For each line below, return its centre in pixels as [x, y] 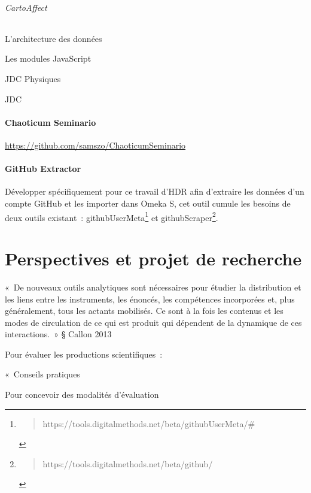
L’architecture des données [54, 38]
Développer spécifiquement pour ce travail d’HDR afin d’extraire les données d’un [155, 191]
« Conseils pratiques [42, 374]
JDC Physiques [33, 78]
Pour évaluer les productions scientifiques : [84, 354]
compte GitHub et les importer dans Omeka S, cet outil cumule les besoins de [148, 203]
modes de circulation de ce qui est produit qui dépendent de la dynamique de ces [153, 322]
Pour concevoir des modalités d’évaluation [82, 394]
